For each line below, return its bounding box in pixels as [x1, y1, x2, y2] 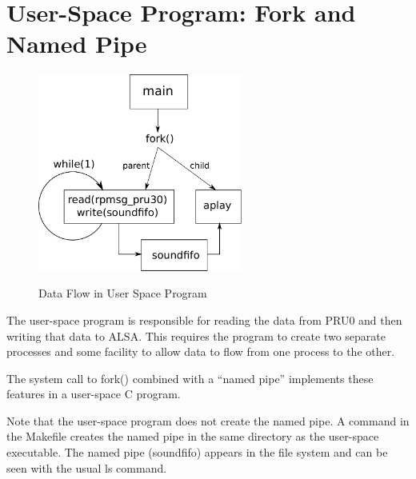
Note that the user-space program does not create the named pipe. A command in [6, 412, 410, 429]
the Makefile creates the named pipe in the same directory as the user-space [6, 428, 379, 445]
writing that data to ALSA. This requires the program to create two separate [6, 327, 386, 344]
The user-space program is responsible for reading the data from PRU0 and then [6, 311, 402, 328]
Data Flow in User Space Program [38, 285, 207, 301]
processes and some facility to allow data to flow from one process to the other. [6, 343, 395, 360]
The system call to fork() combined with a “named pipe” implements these [6, 369, 374, 386]
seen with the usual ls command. [6, 459, 167, 476]
